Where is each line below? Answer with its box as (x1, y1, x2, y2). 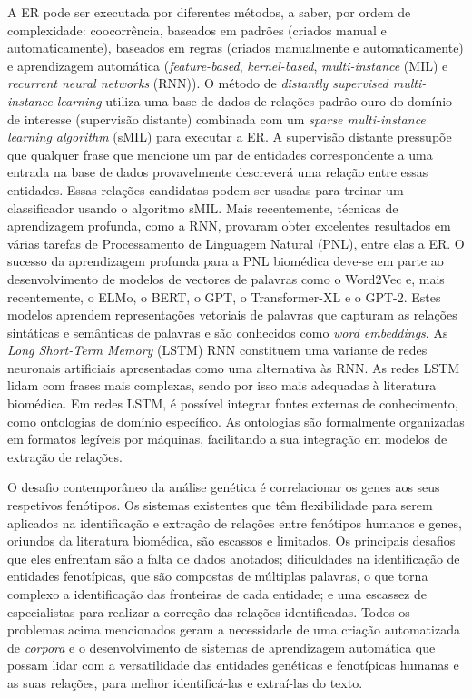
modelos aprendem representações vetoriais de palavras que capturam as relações (7, 305, 457, 324)
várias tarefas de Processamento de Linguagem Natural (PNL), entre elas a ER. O (7, 233, 465, 252)
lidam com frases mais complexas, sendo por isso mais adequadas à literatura (7, 376, 437, 395)
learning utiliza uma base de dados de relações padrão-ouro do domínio (56, 91, 453, 110)
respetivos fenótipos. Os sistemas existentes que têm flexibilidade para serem (7, 496, 433, 515)
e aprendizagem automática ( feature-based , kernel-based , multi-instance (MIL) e (7, 55, 448, 74)
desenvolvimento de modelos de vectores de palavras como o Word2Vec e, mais (7, 269, 445, 288)
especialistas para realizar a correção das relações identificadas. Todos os (7, 602, 410, 621)
